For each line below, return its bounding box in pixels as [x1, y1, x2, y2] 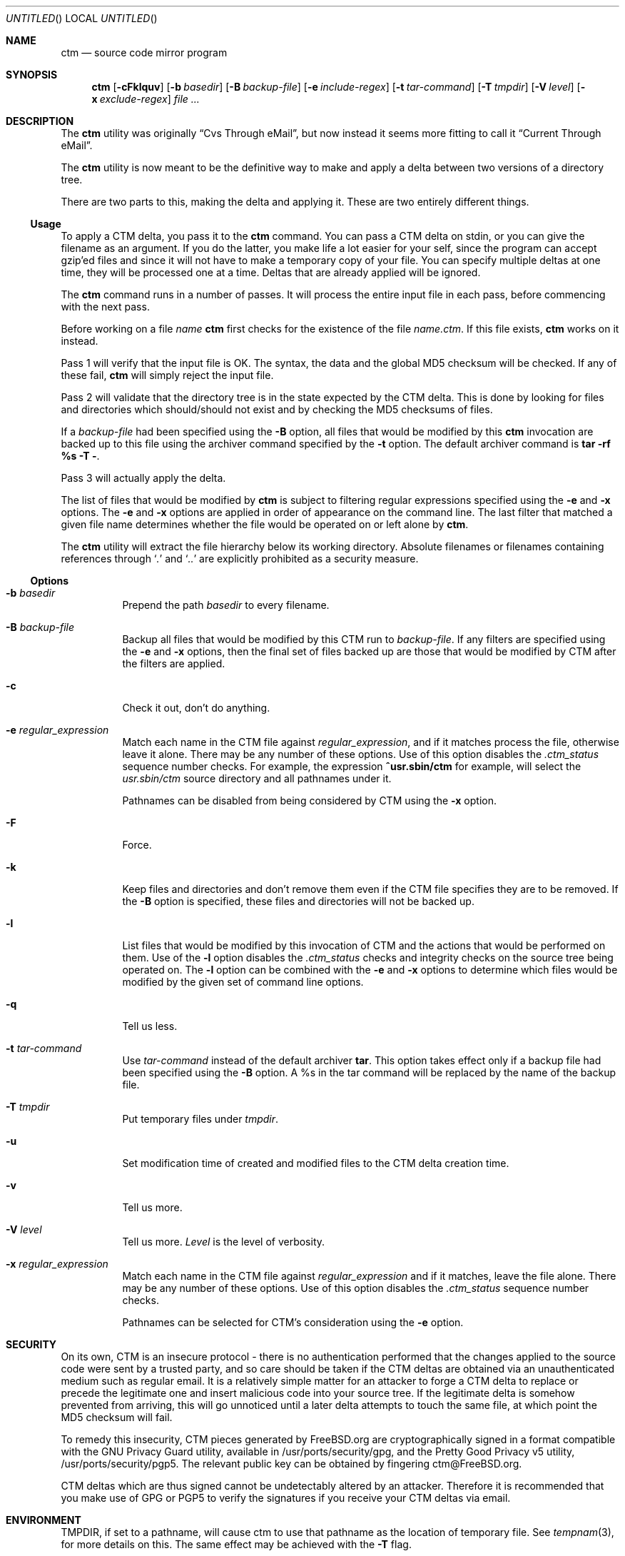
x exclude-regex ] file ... [91, 93, 200, 105]
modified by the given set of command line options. [122, 976, 364, 988]
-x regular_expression [6, 1258, 108, 1270]
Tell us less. [122, 1020, 178, 1032]
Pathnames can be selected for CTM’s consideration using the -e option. [122, 1316, 464, 1328]
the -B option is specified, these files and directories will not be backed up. [122, 895, 474, 907]
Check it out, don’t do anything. [122, 702, 270, 714]
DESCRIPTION [6, 115, 74, 127]
